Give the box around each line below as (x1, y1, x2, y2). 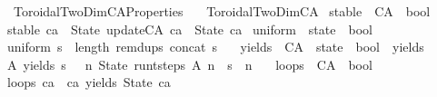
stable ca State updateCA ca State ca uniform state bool (7, 19, 372, 38)
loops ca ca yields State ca (7, 73, 171, 92)
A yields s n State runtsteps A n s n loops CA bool (7, 54, 372, 73)
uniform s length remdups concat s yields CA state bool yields (7, 37, 424, 56)
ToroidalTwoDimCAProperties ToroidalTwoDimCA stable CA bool (13, 2, 431, 20)
